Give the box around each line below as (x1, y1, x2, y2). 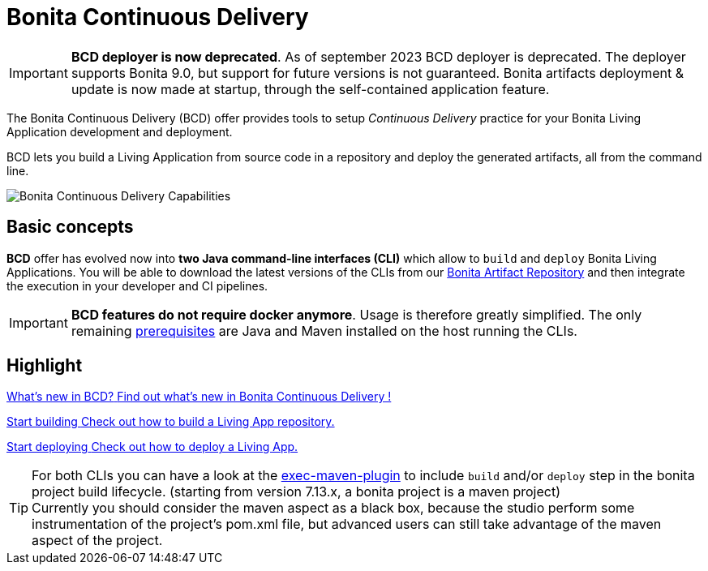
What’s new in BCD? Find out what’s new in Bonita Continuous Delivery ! (6, 389, 392, 404)
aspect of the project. (32, 532, 163, 549)
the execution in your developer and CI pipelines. (6, 278, 268, 293)
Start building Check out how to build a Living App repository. (6, 414, 335, 429)
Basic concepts (6, 217, 134, 238)
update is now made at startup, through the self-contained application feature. (71, 80, 550, 97)
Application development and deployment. (6, 124, 233, 139)
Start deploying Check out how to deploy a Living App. (6, 440, 298, 454)
